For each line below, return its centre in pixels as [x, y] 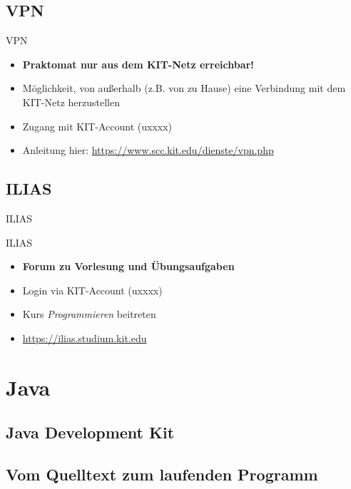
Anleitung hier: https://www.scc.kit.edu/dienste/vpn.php [148, 150]
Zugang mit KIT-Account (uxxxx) [97, 126]
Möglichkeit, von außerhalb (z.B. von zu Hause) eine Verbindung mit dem [184, 88]
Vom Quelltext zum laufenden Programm [162, 474]
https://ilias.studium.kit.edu [85, 338]
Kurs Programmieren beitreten [89, 314]
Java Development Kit [90, 432]
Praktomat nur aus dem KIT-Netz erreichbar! [138, 64]
